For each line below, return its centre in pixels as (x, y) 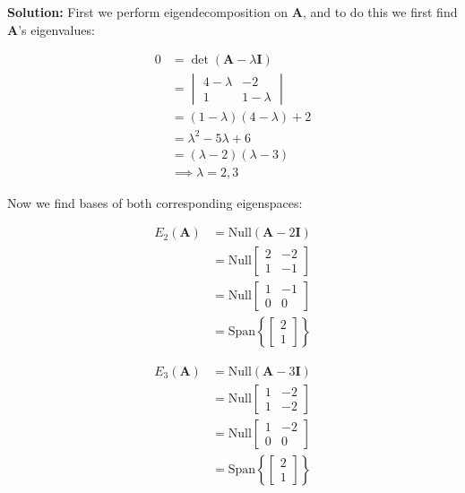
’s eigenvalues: (56, 29)
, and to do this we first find (380, 12)
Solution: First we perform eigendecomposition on (148, 12)
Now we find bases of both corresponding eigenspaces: (155, 202)
